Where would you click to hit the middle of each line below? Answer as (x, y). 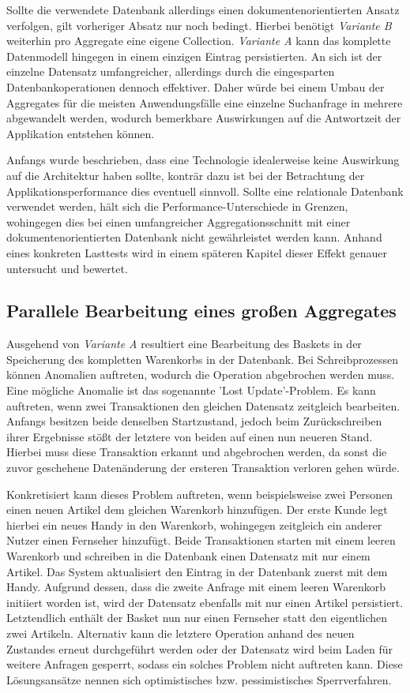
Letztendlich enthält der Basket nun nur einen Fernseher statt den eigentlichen (197, 618)
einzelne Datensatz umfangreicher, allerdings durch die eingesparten (171, 71)
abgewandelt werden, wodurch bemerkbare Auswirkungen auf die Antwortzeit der (204, 118)
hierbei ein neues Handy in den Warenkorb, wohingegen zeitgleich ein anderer (194, 524)
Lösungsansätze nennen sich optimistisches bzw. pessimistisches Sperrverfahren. (199, 679)
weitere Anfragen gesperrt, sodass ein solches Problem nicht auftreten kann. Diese (205, 664)
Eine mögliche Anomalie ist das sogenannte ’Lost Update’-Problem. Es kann (191, 390)
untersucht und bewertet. (67, 268)
